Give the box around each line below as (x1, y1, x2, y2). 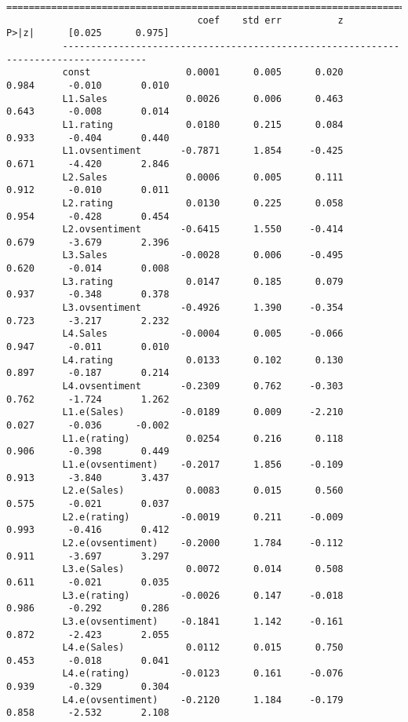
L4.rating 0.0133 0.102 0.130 (62, 354, 344, 366)
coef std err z (197, 14, 344, 26)
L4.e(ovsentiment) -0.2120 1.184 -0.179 (62, 694, 344, 706)
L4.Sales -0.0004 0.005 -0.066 (62, 328, 344, 340)
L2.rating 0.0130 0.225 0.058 (62, 197, 344, 209)
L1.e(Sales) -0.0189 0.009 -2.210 (62, 407, 344, 418)
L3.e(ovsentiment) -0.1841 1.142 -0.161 (62, 615, 344, 627)
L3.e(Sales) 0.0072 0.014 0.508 (62, 563, 344, 575)
